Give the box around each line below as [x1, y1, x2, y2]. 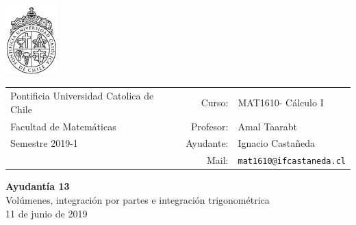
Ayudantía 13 [5, 179, 70, 193]
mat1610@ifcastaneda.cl [238, 156, 346, 167]
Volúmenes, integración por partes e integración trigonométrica [5, 193, 270, 207]
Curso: [201, 95, 229, 109]
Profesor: [191, 119, 229, 133]
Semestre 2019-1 [10, 136, 78, 150]
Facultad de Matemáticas [10, 119, 116, 133]
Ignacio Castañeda [238, 136, 315, 150]
